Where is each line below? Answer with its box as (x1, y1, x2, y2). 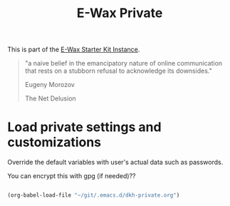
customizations (7, 134, 102, 150)
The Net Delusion (24, 94, 76, 103)
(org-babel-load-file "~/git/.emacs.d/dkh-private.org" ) (7, 192, 180, 199)
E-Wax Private (76, 5, 163, 21)
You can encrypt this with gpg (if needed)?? (7, 172, 136, 180)
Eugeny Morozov (24, 81, 75, 89)
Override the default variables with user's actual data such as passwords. (7, 158, 224, 167)
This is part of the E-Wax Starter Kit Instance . (7, 45, 140, 54)
